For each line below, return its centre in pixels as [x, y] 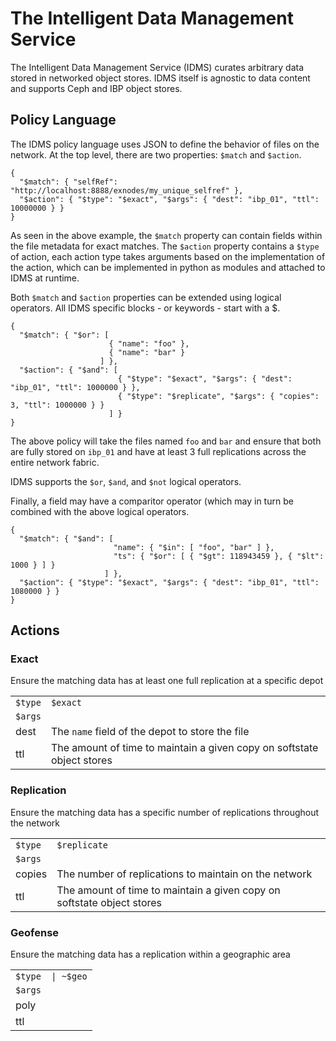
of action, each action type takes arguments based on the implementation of [168, 256]
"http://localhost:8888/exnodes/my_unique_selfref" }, [127, 190]
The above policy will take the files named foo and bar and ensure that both [166, 441]
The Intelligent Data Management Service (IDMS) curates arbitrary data [157, 67]
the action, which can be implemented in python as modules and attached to [168, 267]
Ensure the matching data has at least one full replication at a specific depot [167, 681]
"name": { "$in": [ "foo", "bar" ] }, [194, 547]
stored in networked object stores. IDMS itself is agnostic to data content [160, 78]
